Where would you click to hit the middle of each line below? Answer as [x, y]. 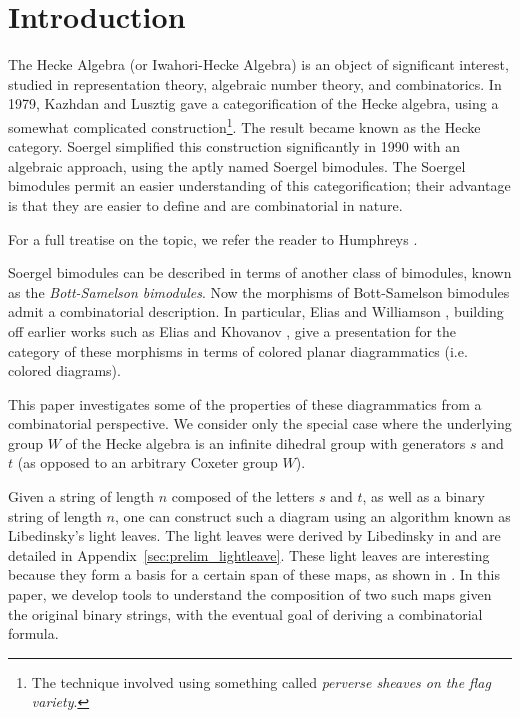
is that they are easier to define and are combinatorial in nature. [205, 204]
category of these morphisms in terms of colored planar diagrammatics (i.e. [238, 350]
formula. [33, 633]
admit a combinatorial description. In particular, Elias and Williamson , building [256, 311]
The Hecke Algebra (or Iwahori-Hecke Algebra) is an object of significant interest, [258, 64]
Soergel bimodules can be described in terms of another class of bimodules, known [260, 272]
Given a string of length [81, 496]
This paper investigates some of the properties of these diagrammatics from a [245, 403]
